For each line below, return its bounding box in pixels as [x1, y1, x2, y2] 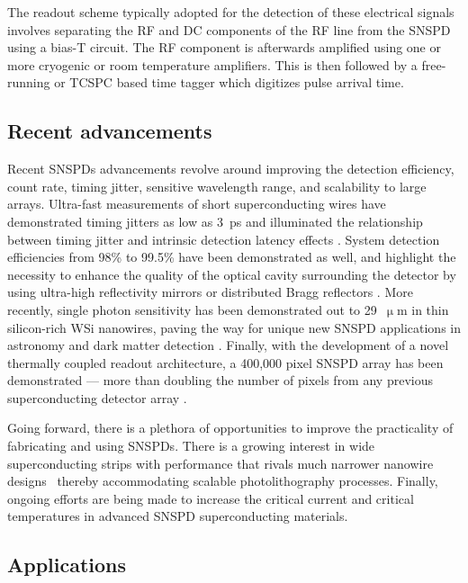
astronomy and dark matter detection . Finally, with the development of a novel [7, 336, 449, 354]
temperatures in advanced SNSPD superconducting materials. [7, 507, 348, 525]
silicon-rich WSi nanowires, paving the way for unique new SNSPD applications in [7, 318, 462, 336]
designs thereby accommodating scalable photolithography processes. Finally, [7, 471, 438, 490]
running [7, 73, 50, 92]
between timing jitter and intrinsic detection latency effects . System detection [7, 229, 440, 248]
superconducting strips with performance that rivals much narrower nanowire [7, 453, 434, 472]
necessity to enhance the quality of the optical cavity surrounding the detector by [7, 265, 456, 283]
